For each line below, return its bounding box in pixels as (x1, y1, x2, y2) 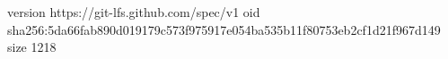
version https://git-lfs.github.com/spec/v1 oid (7, 3, 260, 21)
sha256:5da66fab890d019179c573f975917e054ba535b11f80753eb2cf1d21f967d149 (7, 20, 441, 38)
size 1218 (7, 38, 57, 56)
